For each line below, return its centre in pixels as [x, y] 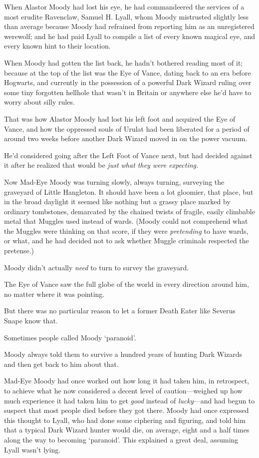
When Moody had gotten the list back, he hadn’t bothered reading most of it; [124, 62]
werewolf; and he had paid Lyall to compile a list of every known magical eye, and [130, 36]
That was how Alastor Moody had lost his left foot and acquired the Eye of [120, 118]
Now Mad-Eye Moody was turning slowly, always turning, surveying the [114, 181]
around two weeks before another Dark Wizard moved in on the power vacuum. [126, 138]
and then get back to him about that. [61, 364]
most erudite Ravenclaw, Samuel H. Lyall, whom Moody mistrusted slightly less [127, 16]
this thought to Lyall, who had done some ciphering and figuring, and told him [125, 420]
